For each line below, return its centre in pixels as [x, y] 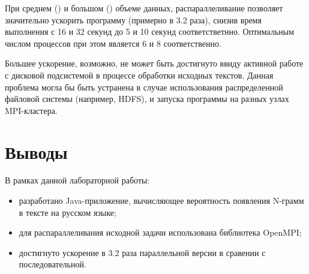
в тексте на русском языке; [67, 212]
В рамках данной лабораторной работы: [77, 180]
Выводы [36, 151]
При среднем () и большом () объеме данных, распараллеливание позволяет [144, 8]
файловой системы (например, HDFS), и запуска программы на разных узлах [147, 99]
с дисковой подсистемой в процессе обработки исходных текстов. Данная [139, 75]
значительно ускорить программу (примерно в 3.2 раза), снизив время [133, 19]
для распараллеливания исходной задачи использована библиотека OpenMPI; [160, 232]
